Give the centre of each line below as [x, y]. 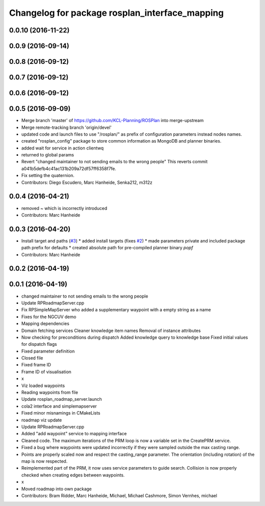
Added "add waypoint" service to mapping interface [74, 434]
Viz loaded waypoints [43, 386]
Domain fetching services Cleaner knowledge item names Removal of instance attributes [111, 330]
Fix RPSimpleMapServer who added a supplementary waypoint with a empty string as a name [116, 310]
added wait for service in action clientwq [63, 148]
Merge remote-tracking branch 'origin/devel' [66, 127]
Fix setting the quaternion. [48, 176]
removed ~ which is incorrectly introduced [64, 208]
